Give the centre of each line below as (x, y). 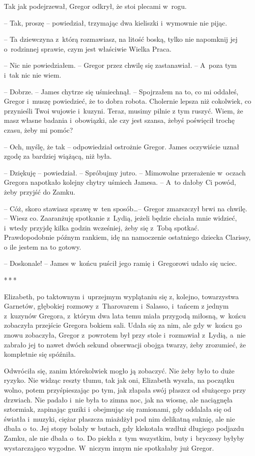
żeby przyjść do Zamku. (40, 191)
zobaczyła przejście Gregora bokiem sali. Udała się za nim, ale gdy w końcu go (123, 325)
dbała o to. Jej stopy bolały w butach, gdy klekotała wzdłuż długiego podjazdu (124, 428)
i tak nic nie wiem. (33, 74)
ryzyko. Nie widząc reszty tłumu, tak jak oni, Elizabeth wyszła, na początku (119, 380)
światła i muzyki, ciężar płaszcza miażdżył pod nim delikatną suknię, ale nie (120, 418)
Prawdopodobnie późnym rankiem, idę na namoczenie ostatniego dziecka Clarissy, (127, 237)
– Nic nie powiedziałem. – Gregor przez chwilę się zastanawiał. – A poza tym (121, 65)
